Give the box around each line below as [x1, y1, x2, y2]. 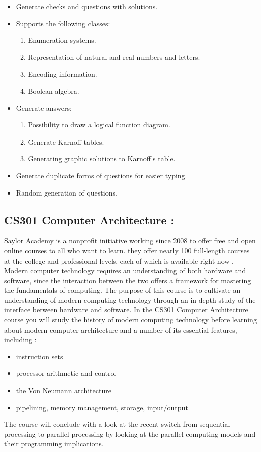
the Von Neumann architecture [16, 385, 111, 396]
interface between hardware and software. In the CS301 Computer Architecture [4, 304, 248, 315]
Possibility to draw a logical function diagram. [28, 119, 170, 130]
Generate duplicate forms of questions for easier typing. [16, 170, 187, 180]
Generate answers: [16, 102, 72, 113]
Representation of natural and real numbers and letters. [28, 51, 200, 62]
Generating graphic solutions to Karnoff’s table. [28, 153, 176, 164]
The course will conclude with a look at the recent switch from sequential [4, 419, 230, 429]
